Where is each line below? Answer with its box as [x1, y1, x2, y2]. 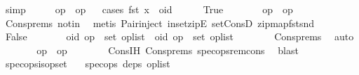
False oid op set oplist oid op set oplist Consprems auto [5, 29, 354, 44]
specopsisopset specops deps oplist [5, 56, 170, 71]
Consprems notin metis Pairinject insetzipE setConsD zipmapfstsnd [5, 15, 314, 30]
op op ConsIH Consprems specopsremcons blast [36, 42, 299, 57]
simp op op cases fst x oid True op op [5, 2, 293, 16]
